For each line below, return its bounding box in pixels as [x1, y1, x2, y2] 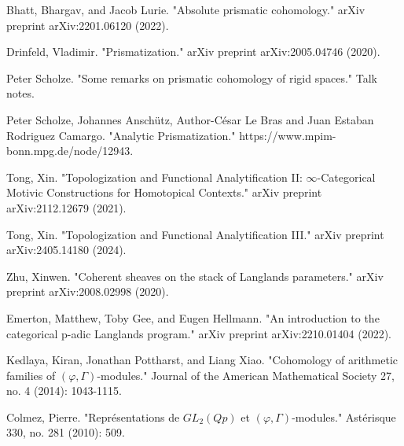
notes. [6, 85, 35, 101]
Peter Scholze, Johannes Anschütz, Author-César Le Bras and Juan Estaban [6, 111, 374, 127]
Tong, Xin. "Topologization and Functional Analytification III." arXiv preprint [6, 226, 384, 242]
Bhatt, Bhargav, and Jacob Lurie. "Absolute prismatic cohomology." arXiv [6, 2, 365, 17]
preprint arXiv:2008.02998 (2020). [6, 283, 169, 300]
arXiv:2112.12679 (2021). [6, 199, 127, 216]
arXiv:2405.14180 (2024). [6, 241, 127, 258]
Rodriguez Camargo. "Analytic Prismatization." [6, 127, 236, 143]
